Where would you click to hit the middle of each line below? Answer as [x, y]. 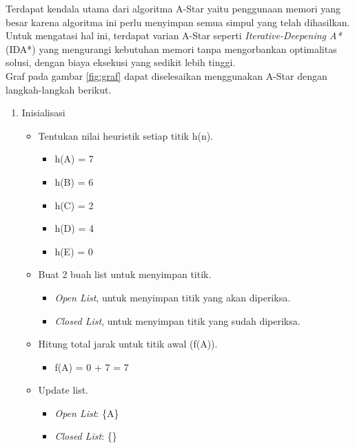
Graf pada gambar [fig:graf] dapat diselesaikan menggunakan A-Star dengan [166, 75]
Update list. [63, 390]
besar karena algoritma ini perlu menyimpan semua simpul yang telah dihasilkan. [178, 22]
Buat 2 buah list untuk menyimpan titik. [125, 274]
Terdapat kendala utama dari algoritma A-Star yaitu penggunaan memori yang [173, 8]
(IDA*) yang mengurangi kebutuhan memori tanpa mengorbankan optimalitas [171, 49]
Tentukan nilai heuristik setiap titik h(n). [126, 135]
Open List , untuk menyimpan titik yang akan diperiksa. [173, 297]
